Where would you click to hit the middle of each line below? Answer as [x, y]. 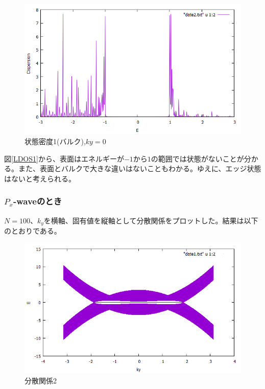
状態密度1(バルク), [55, 141]
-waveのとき [38, 201]
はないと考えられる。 [40, 178]
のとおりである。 [33, 231]
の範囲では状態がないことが [197, 158]
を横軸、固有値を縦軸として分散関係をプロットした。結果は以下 [151, 220]
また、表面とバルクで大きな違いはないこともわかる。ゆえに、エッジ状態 [140, 168]
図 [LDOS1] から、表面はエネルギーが [64, 158]
